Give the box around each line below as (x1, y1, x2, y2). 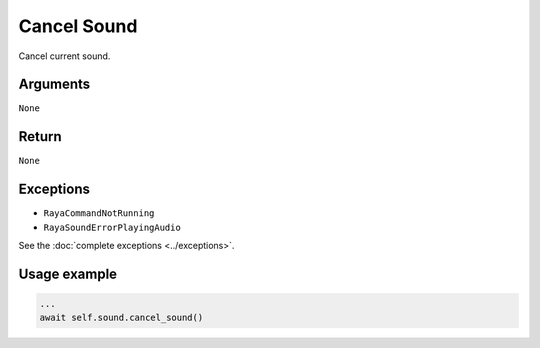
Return (18, 128, 62, 145)
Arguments (18, 76, 91, 93)
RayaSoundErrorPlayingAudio (43, 221, 182, 233)
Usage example (18, 265, 118, 282)
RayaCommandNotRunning (43, 208, 155, 219)
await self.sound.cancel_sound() (39, 312, 204, 324)
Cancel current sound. (18, 50, 111, 62)
